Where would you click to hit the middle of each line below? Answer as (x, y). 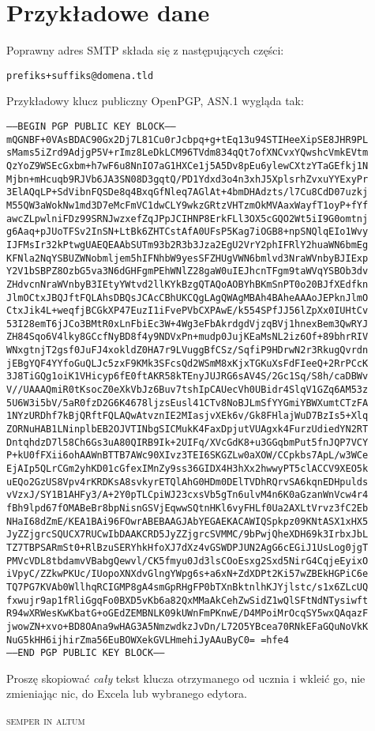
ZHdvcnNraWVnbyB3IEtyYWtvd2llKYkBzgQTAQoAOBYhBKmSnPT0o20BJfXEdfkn (187, 284)
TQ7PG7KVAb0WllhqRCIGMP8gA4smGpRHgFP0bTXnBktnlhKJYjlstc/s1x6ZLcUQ (187, 587)
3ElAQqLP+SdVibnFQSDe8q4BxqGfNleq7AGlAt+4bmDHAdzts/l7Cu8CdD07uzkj (187, 192)
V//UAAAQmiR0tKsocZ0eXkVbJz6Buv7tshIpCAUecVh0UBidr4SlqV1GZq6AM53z (187, 390)
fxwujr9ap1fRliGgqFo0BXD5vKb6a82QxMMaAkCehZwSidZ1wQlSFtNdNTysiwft (187, 600)
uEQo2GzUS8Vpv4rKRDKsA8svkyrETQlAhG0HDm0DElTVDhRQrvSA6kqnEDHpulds (187, 482)
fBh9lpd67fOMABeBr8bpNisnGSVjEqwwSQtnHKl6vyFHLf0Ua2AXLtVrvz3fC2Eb (187, 508)
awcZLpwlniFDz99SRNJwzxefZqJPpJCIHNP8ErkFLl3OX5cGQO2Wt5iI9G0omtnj (187, 219)
